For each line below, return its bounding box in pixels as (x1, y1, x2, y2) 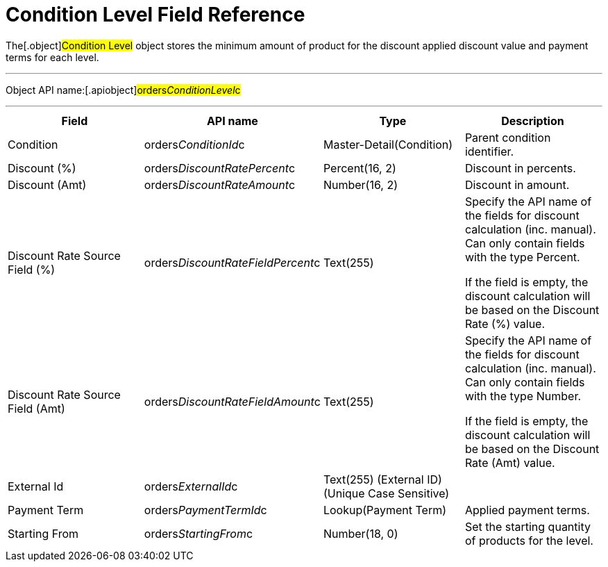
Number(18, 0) (323, 526, 398, 541)
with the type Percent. (464, 249, 580, 264)
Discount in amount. (464, 177, 570, 192)
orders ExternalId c (144, 479, 238, 493)
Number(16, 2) (323, 177, 398, 192)
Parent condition (464, 130, 551, 145)
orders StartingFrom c (144, 526, 253, 541)
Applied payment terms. (464, 502, 590, 517)
